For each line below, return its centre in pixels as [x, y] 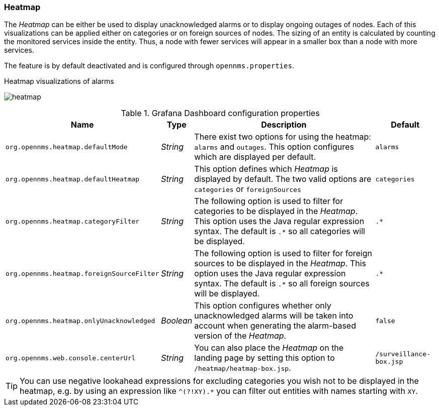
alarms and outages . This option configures [274, 147]
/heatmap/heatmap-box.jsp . [243, 368]
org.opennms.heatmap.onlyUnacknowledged [80, 321]
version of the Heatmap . [240, 336]
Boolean [177, 321]
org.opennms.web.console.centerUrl [71, 358]
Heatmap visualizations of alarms [59, 81]
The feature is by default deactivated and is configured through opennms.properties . [149, 66]
